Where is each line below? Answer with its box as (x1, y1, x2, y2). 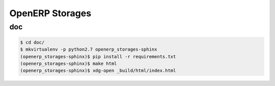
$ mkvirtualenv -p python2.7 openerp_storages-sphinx (20, 47, 157, 53)
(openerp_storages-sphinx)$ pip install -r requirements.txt (20, 54, 176, 59)
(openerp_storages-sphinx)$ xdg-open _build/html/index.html (20, 68, 176, 73)
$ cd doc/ (20, 39, 45, 45)
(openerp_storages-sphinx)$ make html (20, 61, 117, 66)
